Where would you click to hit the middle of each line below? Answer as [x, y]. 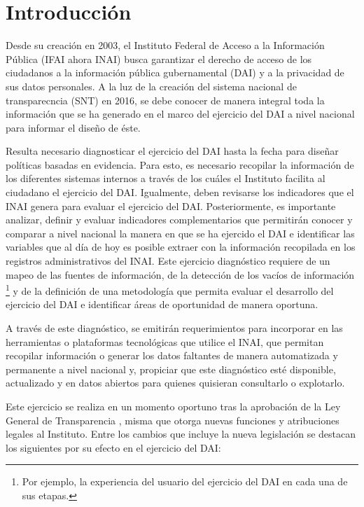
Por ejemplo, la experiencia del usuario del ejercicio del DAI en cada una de [185, 481]
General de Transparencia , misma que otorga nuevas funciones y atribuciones [173, 420]
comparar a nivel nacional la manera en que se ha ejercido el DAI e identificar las [180, 233]
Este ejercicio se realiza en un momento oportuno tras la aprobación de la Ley [173, 407]
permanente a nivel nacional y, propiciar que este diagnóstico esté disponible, [171, 369]
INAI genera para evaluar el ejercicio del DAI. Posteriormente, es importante [171, 206]
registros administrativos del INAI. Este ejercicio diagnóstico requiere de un [168, 261]
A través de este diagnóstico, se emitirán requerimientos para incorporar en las [174, 328]
